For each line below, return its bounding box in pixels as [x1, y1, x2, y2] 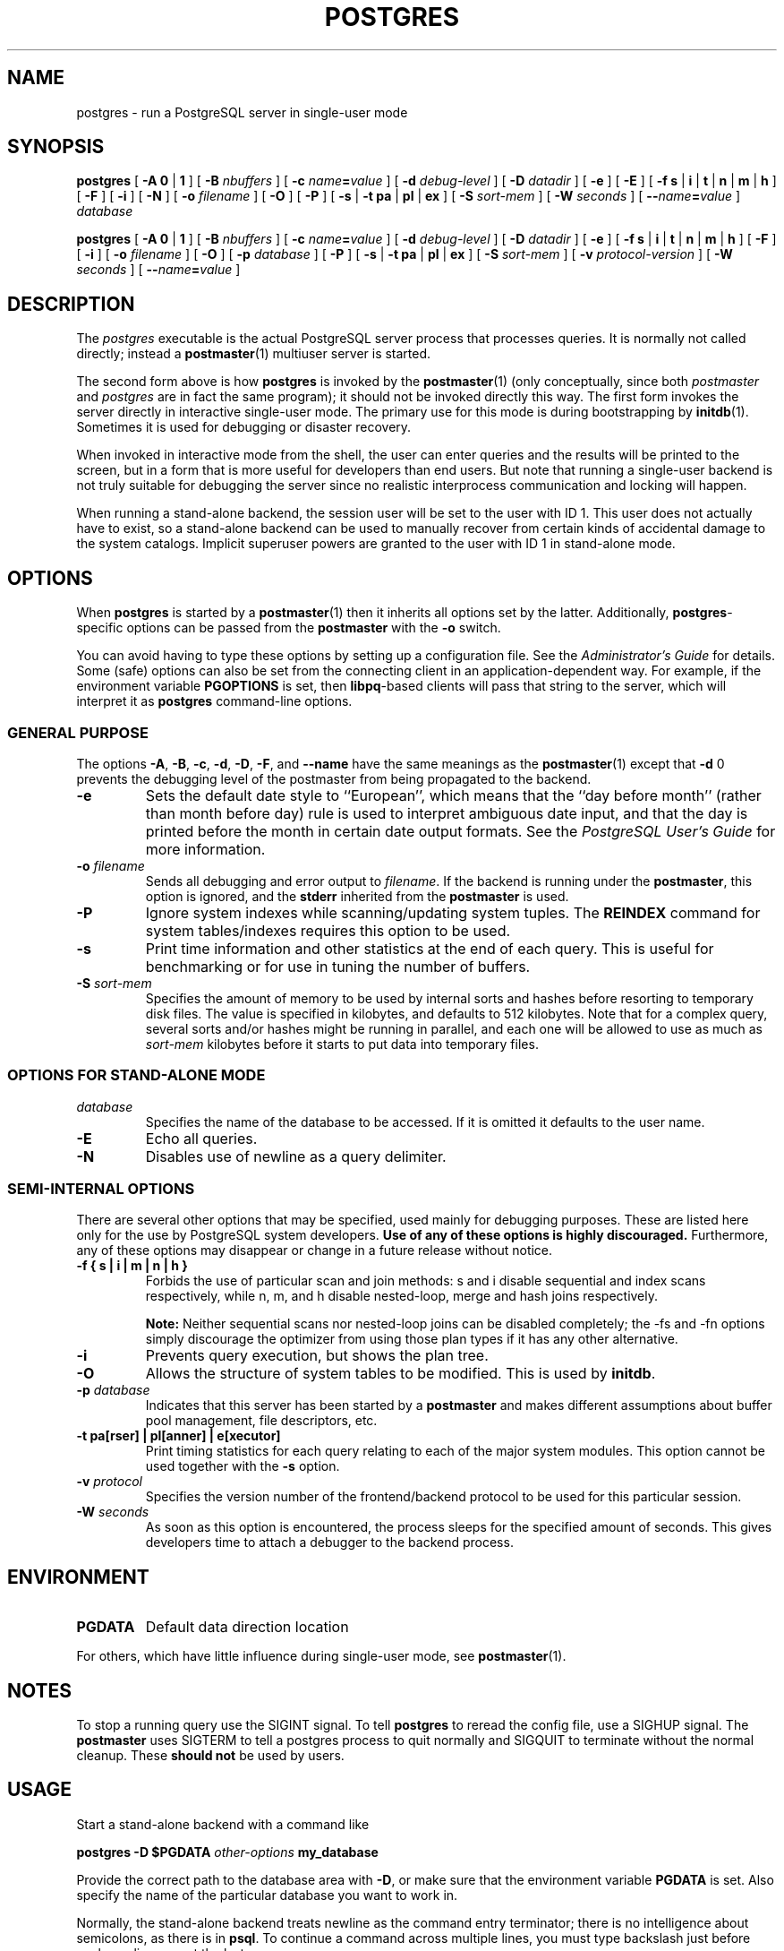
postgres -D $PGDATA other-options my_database [76, 1844, 379, 1860]
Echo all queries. [145, 1129, 258, 1147]
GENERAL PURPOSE [7, 723, 149, 742]
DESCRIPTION [7, 292, 135, 315]
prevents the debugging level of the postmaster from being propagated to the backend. [76, 770, 592, 786]
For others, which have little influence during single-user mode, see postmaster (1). [76, 1648, 567, 1664]
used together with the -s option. [145, 1458, 340, 1474]
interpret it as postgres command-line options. [76, 693, 353, 709]
